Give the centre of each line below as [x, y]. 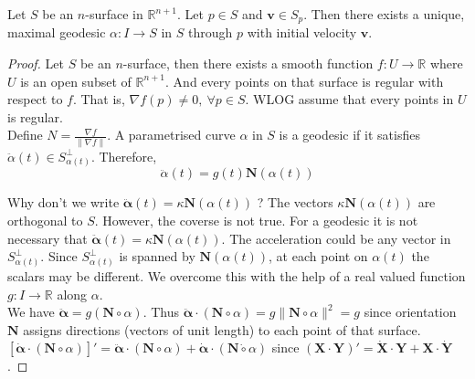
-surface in [114, 14]
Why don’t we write [63, 202]
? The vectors [295, 202]
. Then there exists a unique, [384, 14]
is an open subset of [76, 81]
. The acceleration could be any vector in [336, 238]
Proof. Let [36, 63]
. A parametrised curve [171, 135]
